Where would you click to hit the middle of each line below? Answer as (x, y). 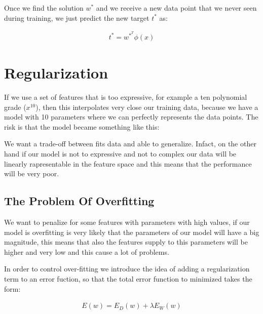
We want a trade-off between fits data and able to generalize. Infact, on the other (130, 144)
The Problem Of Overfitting (79, 201)
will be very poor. (32, 173)
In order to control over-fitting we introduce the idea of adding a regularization (127, 269)
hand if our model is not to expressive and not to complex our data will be (120, 153)
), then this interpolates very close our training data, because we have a (147, 107)
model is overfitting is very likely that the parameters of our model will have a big (132, 232)
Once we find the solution (44, 8)
